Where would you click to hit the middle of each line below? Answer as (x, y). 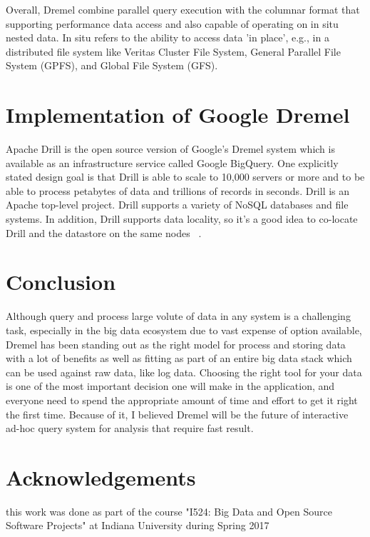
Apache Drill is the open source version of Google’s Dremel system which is (170, 149)
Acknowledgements (101, 477)
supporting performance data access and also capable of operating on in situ (172, 23)
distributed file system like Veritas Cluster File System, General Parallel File (173, 51)
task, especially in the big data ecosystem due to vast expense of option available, (184, 330)
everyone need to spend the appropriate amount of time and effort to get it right (182, 400)
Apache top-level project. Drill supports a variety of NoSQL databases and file (177, 205)
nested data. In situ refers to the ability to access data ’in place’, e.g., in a (168, 37)
